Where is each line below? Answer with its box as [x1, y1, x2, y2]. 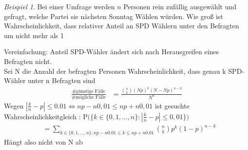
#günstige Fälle [72, 89, 105, 94]
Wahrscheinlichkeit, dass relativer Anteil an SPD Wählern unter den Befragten [4, 21, 239, 31]
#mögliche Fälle [71, 94, 106, 100]
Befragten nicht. [4, 56, 52, 66]
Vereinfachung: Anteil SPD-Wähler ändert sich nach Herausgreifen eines [4, 46, 219, 57]
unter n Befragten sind [28, 75, 95, 86]
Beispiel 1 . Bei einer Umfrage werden [4, 1, 115, 11]
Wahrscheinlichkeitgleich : [4, 111, 81, 121]
